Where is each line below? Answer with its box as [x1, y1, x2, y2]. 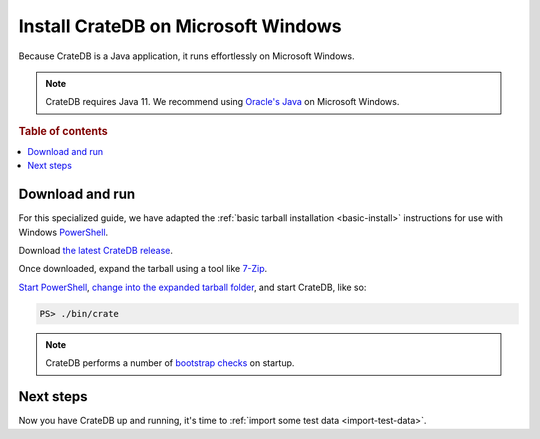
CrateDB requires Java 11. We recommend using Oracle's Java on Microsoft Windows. [45, 96, 400, 108]
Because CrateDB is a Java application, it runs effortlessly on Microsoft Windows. [18, 50, 355, 62]
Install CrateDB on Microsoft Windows [18, 15, 342, 37]
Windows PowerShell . [18, 226, 109, 238]
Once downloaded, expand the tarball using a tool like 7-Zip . [18, 263, 268, 275]
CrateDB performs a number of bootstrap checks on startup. [45, 357, 295, 369]
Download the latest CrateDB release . [18, 245, 174, 257]
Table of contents [18, 124, 109, 138]
